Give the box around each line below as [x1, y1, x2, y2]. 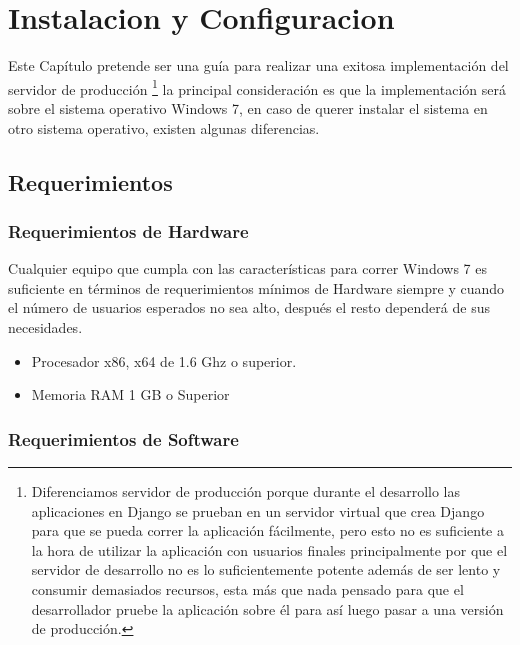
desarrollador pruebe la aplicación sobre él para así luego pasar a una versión [31, 598, 504, 619]
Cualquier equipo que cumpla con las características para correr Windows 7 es [8, 258, 487, 279]
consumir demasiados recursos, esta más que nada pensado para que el [31, 578, 464, 599]
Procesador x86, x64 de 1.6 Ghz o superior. [31, 350, 297, 371]
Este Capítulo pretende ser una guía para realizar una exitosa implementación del [8, 55, 509, 76]
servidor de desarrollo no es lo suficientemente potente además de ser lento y [31, 559, 501, 580]
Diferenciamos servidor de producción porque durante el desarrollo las [31, 480, 461, 501]
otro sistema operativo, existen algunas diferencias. [8, 117, 320, 138]
